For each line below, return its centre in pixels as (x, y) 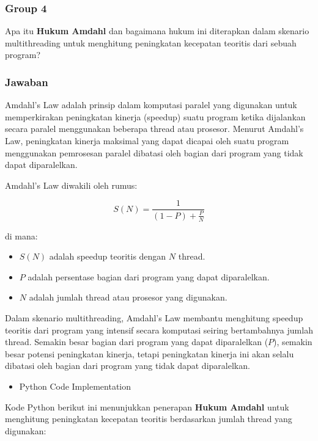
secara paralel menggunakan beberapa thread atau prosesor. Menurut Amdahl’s (154, 129)
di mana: (21, 235)
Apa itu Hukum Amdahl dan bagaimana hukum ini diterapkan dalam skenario (157, 31)
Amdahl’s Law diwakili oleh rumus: (71, 185)
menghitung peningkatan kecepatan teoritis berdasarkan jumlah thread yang (149, 419)
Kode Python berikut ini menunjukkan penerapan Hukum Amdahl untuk (147, 406)
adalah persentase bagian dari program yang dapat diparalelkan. (149, 276)
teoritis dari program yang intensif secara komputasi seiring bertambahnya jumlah (159, 330)
